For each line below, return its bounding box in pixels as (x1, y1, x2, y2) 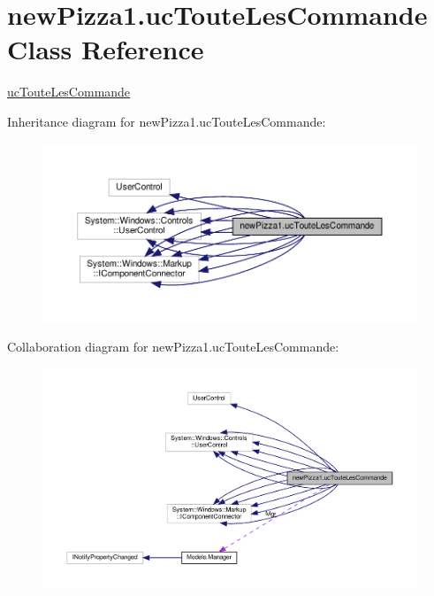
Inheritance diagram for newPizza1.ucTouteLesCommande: (7, 112, 326, 130)
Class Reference (7, 31, 204, 67)
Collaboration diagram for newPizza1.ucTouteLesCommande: (7, 337, 339, 355)
